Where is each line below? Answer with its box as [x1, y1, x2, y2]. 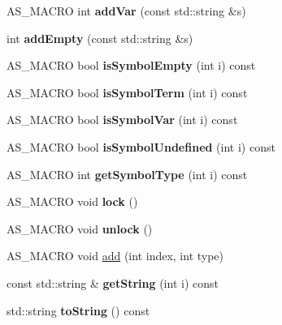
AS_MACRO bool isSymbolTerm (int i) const [7, 83, 248, 100]
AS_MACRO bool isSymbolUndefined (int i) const [7, 138, 275, 155]
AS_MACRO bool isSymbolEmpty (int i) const [7, 57, 256, 74]
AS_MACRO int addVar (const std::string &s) [7, 2, 246, 19]
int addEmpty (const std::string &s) [7, 29, 193, 46]
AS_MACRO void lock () [7, 193, 138, 210]
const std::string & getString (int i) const [7, 274, 219, 291]
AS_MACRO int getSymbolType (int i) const [7, 165, 248, 182]
